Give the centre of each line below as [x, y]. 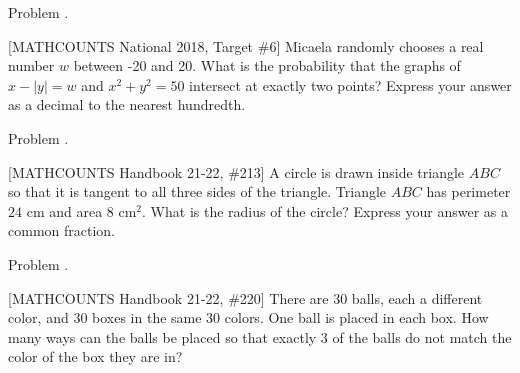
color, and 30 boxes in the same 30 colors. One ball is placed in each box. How [248, 317]
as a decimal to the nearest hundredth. [127, 104]
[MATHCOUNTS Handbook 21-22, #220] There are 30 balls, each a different [245, 297]
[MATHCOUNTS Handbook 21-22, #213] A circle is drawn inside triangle [236, 171]
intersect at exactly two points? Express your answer [350, 84]
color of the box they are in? [95, 356]
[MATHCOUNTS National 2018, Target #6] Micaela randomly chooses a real [246, 45]
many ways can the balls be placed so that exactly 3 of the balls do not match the [260, 336]
